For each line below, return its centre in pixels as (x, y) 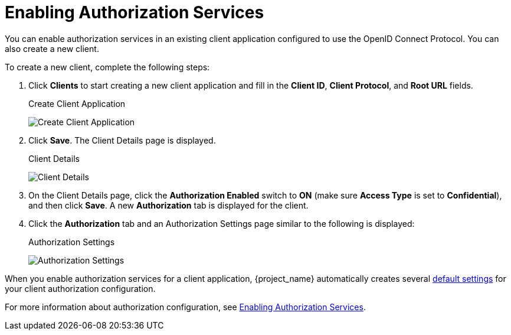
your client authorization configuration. (80, 288)
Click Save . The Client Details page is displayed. (122, 140)
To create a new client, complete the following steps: (107, 67)
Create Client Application (77, 103)
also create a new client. (52, 48)
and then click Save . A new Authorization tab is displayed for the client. (168, 205)
